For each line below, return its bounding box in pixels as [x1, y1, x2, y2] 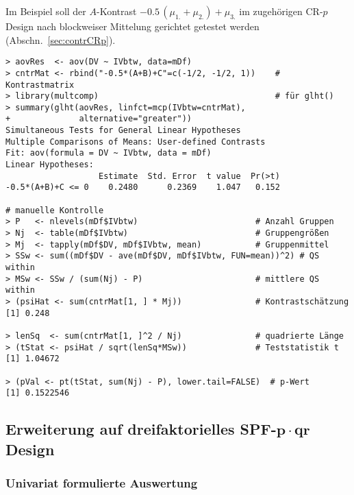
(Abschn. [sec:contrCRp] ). [5, 32, 116, 47]
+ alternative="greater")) [5, 114, 192, 124]
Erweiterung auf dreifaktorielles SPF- [5, 418, 277, 439]
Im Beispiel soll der [5, 4, 86, 18]
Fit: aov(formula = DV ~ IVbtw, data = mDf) [5, 148, 212, 158]
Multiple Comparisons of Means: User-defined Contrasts [5, 136, 266, 147]
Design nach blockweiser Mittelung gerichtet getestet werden [5, 19, 260, 33]
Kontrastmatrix [5, 80, 75, 90]
